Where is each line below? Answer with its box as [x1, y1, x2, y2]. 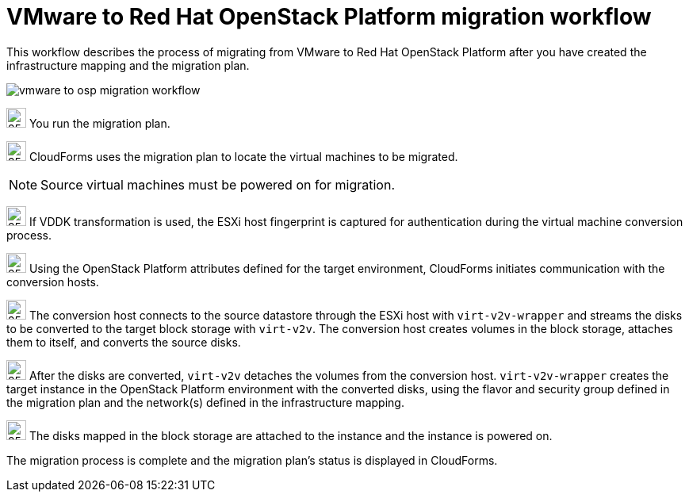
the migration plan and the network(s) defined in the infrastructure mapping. [6, 395, 404, 409]
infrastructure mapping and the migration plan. [6, 58, 250, 72]
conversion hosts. [6, 274, 99, 289]
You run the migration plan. [29, 116, 170, 130]
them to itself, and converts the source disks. [6, 335, 241, 349]
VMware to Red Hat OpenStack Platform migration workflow [6, 3, 652, 30]
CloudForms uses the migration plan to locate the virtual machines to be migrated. [29, 149, 458, 163]
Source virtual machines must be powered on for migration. [40, 176, 395, 193]
